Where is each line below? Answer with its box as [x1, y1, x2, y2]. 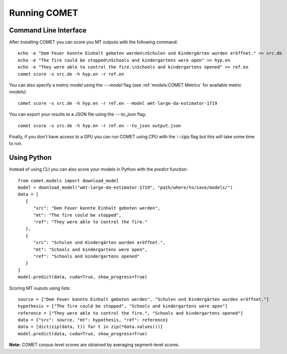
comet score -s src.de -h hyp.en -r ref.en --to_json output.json [18, 123, 181, 128]
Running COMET [9, 7, 79, 18]
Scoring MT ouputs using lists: [9, 285, 71, 291]
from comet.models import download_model [18, 177, 119, 183]
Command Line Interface [9, 26, 87, 34]
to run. [9, 141, 23, 147]
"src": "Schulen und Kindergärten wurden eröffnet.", [33, 240, 166, 245]
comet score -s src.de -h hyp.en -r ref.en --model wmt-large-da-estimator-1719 [18, 100, 218, 106]
